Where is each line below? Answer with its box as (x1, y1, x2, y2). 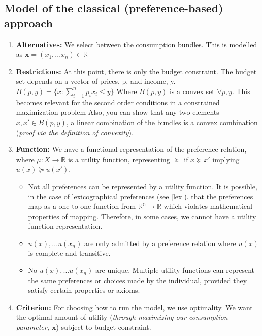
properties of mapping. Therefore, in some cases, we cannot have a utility (28, 210, 256, 221)
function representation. (28, 221, 103, 231)
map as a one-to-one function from (28, 201, 136, 211)
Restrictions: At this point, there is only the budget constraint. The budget (16, 66, 257, 76)
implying (212, 154, 240, 164)
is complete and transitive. (28, 248, 111, 258)
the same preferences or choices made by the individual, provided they (28, 274, 247, 285)
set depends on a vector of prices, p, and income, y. (16, 76, 176, 86)
